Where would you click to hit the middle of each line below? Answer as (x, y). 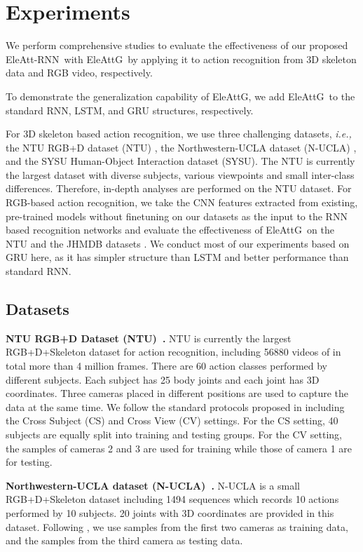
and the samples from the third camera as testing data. (124, 540)
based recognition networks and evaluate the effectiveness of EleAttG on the (170, 230)
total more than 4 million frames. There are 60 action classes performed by (167, 366)
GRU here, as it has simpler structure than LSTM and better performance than (177, 257)
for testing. (29, 462)
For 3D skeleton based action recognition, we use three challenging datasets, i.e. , (179, 134)
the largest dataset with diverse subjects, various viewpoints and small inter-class (180, 174)
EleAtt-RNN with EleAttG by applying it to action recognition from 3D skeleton (181, 59)
